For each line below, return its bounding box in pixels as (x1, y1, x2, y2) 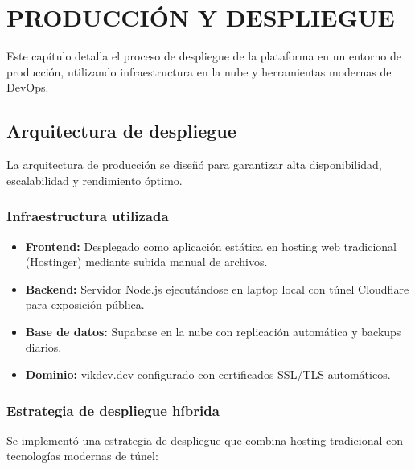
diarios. (25, 339, 62, 356)
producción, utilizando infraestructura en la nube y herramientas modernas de (6, 63, 392, 80)
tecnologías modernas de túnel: (6, 447, 158, 464)
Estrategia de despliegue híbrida (6, 400, 220, 420)
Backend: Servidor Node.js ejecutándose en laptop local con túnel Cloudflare (25, 280, 409, 297)
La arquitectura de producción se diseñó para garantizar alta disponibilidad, (6, 156, 382, 173)
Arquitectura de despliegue (6, 118, 236, 143)
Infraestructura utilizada (6, 206, 169, 226)
